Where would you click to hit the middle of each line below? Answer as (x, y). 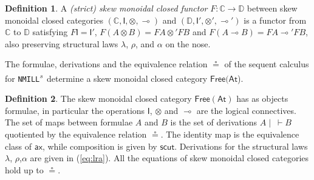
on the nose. (188, 43)
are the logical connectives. (246, 110)
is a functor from (275, 20)
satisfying (50, 32)
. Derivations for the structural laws (241, 146)
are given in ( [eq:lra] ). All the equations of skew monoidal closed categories (169, 158)
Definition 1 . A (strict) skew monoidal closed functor (106, 8)
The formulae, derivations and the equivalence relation (106, 64)
